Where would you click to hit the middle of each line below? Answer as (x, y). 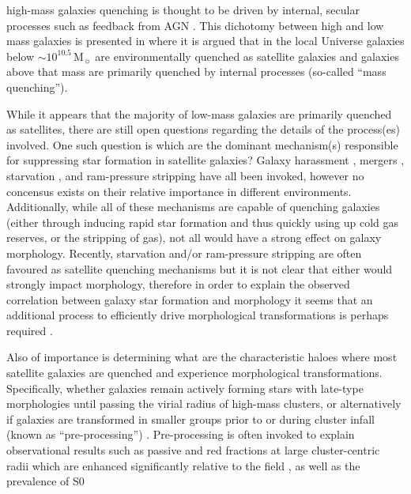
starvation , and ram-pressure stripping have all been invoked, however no (185, 175)
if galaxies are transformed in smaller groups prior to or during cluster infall (190, 419)
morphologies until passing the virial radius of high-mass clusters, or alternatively (204, 403)
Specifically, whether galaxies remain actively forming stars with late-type (185, 388)
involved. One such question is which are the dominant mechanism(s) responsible (202, 144)
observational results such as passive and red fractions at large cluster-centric (193, 450)
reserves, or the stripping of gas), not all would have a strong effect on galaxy (194, 238)
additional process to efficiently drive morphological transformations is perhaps (198, 315)
